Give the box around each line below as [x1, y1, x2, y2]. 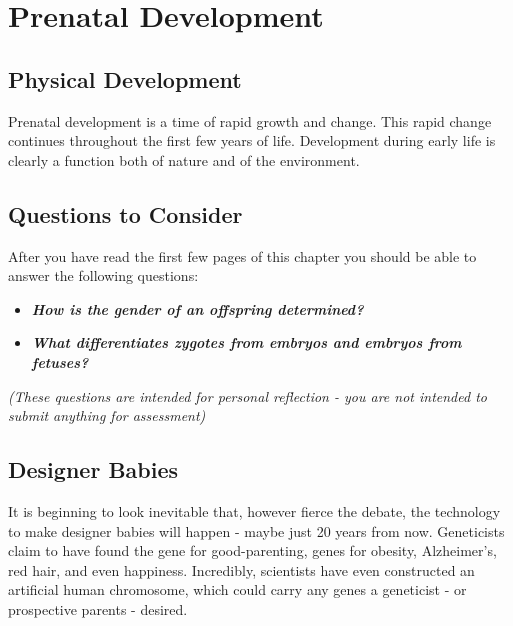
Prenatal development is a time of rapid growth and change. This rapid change [8, 110, 492, 131]
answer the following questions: [8, 265, 199, 286]
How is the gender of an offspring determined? [31, 298, 364, 319]
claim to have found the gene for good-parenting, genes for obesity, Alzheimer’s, [8, 540, 497, 561]
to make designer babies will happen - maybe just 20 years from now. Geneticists [8, 520, 505, 541]
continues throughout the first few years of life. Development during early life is [8, 130, 496, 151]
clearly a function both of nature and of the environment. [8, 149, 360, 170]
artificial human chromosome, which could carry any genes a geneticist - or [8, 579, 467, 600]
